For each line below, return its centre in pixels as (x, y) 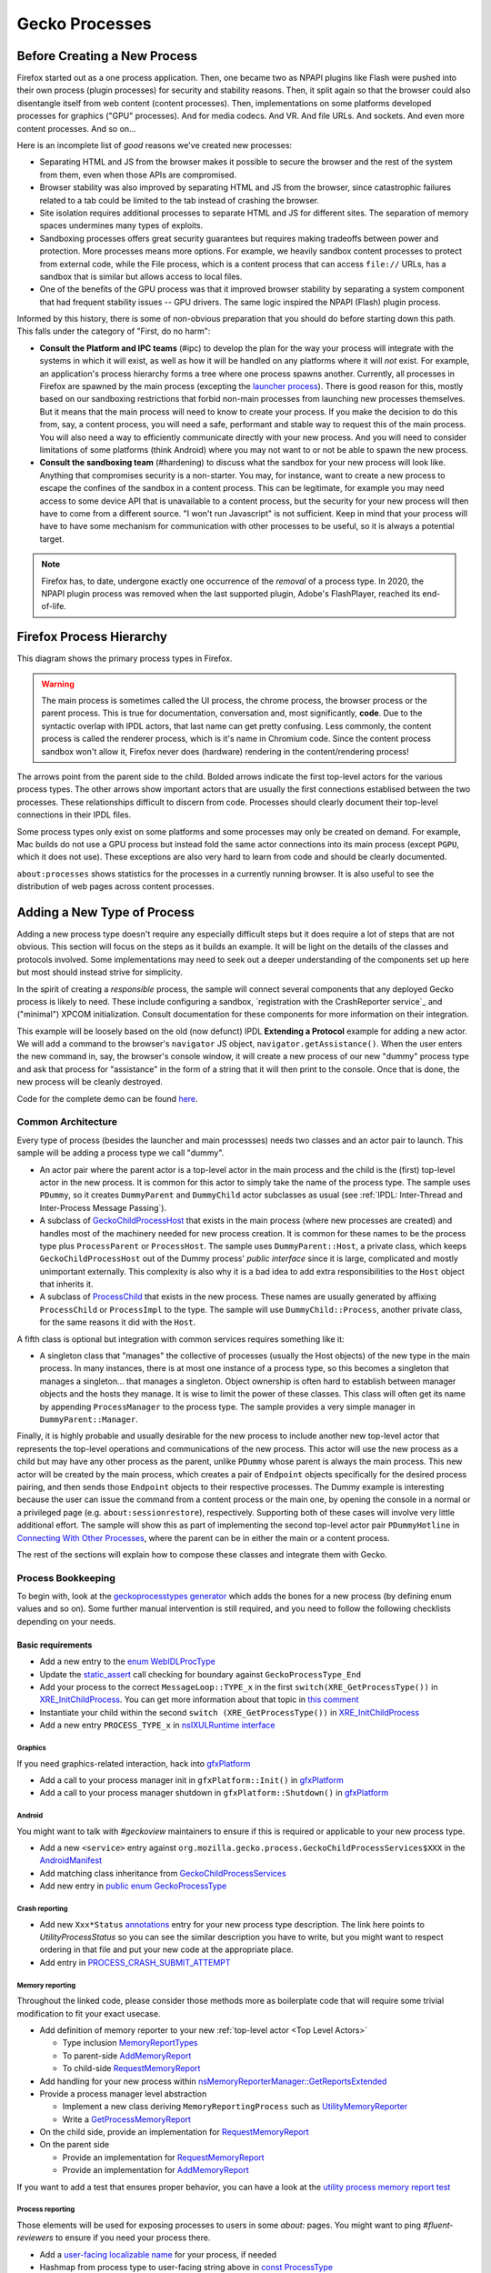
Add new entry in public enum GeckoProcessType (133, 1886)
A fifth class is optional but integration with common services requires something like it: (180, 1339)
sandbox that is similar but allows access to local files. (141, 276)
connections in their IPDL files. (74, 815)
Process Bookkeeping (66, 1577)
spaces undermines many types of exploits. (121, 225)
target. (52, 539)
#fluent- (438, 2225)
